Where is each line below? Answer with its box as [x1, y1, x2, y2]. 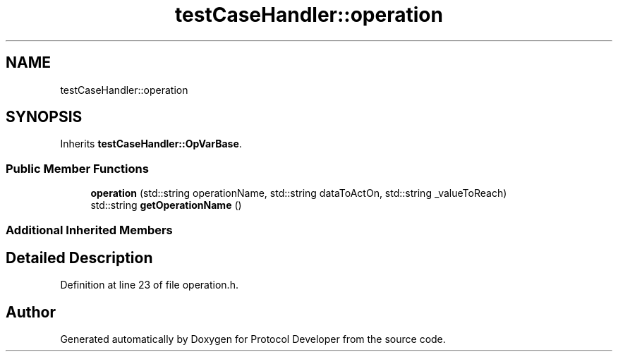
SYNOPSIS [6, 108, 83, 126]
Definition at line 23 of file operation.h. [60, 279, 238, 291]
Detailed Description [6, 248, 153, 267]
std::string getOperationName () [90, 199, 242, 212]
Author [6, 303, 56, 321]
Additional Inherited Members [6, 222, 173, 237]
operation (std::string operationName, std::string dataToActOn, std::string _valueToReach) [90, 187, 507, 200]
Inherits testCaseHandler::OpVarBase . [60, 138, 242, 150]
